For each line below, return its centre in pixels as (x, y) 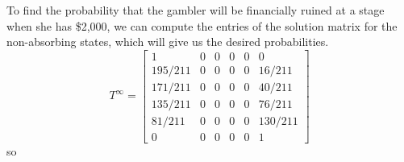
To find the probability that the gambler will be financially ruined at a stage (196, 10)
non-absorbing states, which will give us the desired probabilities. (168, 42)
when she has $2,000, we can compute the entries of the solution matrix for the (202, 25)
